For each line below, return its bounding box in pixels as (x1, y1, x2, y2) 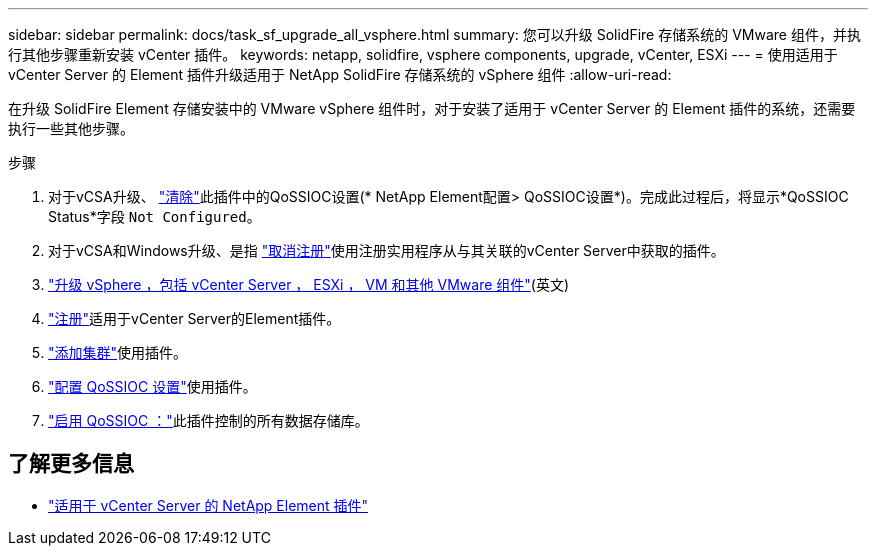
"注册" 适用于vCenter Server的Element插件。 (48, 310, 341, 327)
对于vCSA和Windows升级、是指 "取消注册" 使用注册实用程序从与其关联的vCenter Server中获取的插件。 (48, 242, 725, 259)
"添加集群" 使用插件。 (48, 344, 188, 361)
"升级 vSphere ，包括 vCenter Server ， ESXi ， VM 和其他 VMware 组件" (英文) (48, 276, 570, 293)
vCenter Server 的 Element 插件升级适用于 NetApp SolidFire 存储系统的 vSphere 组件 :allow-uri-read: (8, 66, 672, 83)
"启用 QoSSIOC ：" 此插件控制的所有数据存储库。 (48, 412, 369, 429)
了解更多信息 (8, 451, 134, 477)
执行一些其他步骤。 (8, 120, 134, 137)
